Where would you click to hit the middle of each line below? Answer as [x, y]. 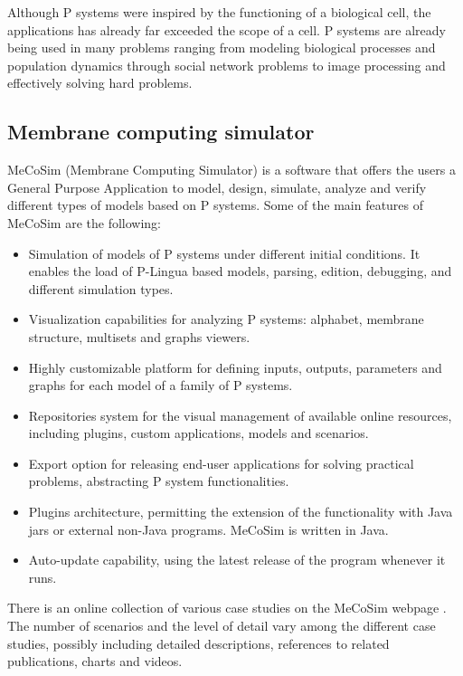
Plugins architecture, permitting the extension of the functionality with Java [241, 512]
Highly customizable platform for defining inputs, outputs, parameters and [235, 367]
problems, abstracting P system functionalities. [159, 481]
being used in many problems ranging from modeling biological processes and [222, 48]
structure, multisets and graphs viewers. [139, 336]
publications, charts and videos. [95, 661]
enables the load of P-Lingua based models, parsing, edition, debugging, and [240, 271]
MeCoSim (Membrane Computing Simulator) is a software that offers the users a [231, 170]
